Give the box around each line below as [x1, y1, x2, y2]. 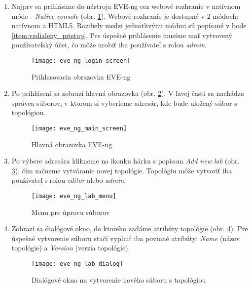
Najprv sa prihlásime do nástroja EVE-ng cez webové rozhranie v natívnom [11, 1, 241, 11]
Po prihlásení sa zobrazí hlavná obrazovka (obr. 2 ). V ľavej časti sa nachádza [11, 88, 245, 98]
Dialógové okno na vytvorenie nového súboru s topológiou [31, 274, 206, 285]
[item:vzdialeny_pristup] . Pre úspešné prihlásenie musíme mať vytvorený [11, 30, 233, 40]
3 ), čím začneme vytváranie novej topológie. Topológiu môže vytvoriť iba [11, 165, 232, 175]
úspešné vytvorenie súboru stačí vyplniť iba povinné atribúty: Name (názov [11, 233, 240, 243]
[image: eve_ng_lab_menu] [31, 193, 116, 200]
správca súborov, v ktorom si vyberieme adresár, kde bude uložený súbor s [11, 97, 237, 108]
